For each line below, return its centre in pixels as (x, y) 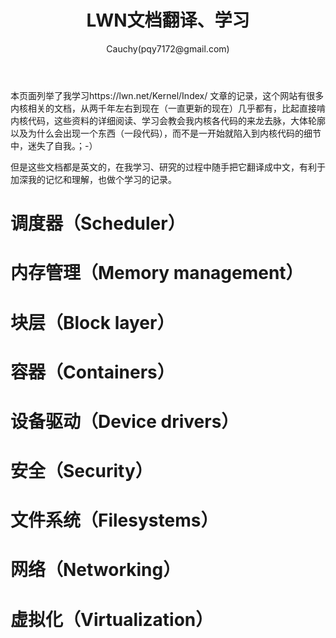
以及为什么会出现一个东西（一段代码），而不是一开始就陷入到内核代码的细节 (166, 133)
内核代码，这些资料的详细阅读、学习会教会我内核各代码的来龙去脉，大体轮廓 (168, 120)
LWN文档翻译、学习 (168, 20)
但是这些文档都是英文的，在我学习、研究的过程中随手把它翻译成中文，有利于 (168, 167)
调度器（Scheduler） (98, 223)
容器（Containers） (92, 372)
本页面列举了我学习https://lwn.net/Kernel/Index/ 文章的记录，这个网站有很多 (167, 95)
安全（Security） (81, 471)
